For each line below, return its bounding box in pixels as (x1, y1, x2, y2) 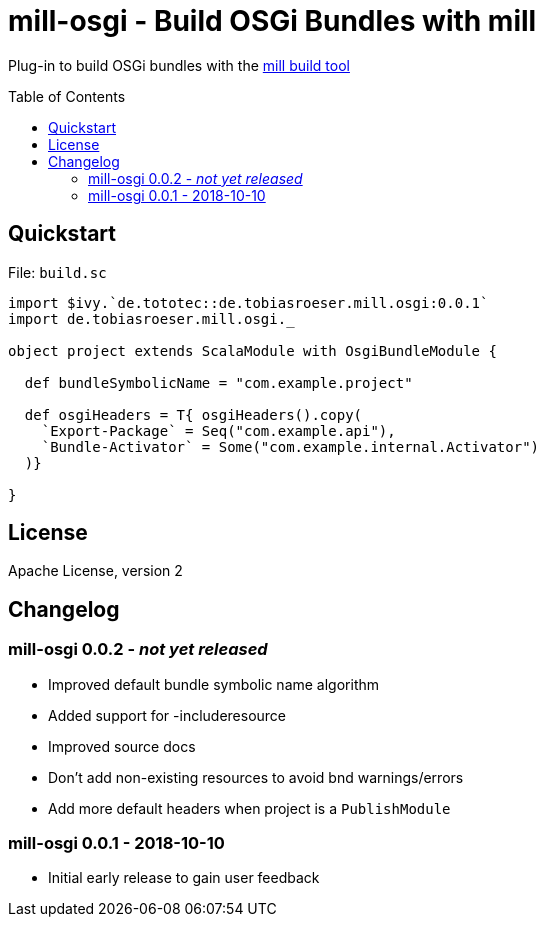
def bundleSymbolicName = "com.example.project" (24, 374, 413, 391)
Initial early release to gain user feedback (48, 869, 320, 887)
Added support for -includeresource (48, 706, 287, 724)
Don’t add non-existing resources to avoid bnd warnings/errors (48, 768, 464, 786)
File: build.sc (8, 263, 107, 281)
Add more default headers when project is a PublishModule (48, 799, 451, 817)
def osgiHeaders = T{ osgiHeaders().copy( (24, 406, 363, 423)
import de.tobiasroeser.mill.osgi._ (8, 310, 295, 327)
